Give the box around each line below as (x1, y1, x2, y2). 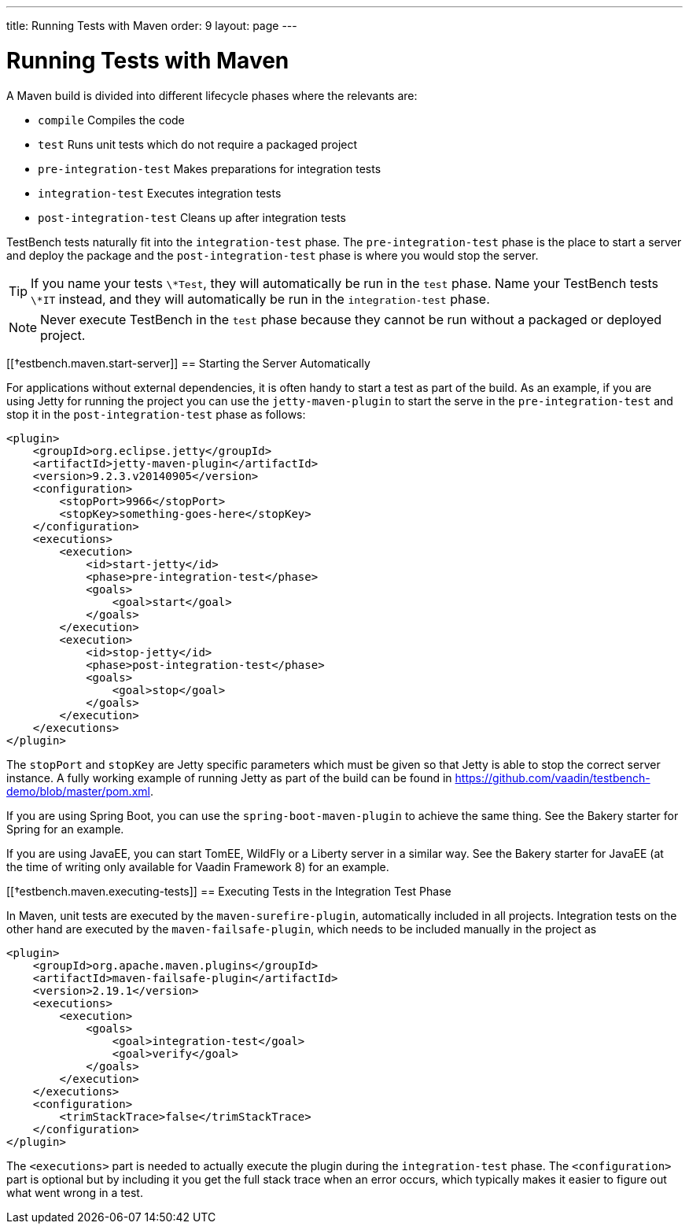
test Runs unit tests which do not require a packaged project (38, 137, 358, 151)
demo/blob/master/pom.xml (6, 784, 150, 798)
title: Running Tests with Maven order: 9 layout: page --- (6, 19, 297, 32)
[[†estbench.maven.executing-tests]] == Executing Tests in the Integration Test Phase (6, 884, 451, 898)
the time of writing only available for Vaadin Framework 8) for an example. (6, 859, 389, 874)
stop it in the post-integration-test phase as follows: (6, 407, 306, 421)
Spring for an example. (6, 822, 124, 836)
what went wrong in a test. (6, 1185, 143, 1199)
